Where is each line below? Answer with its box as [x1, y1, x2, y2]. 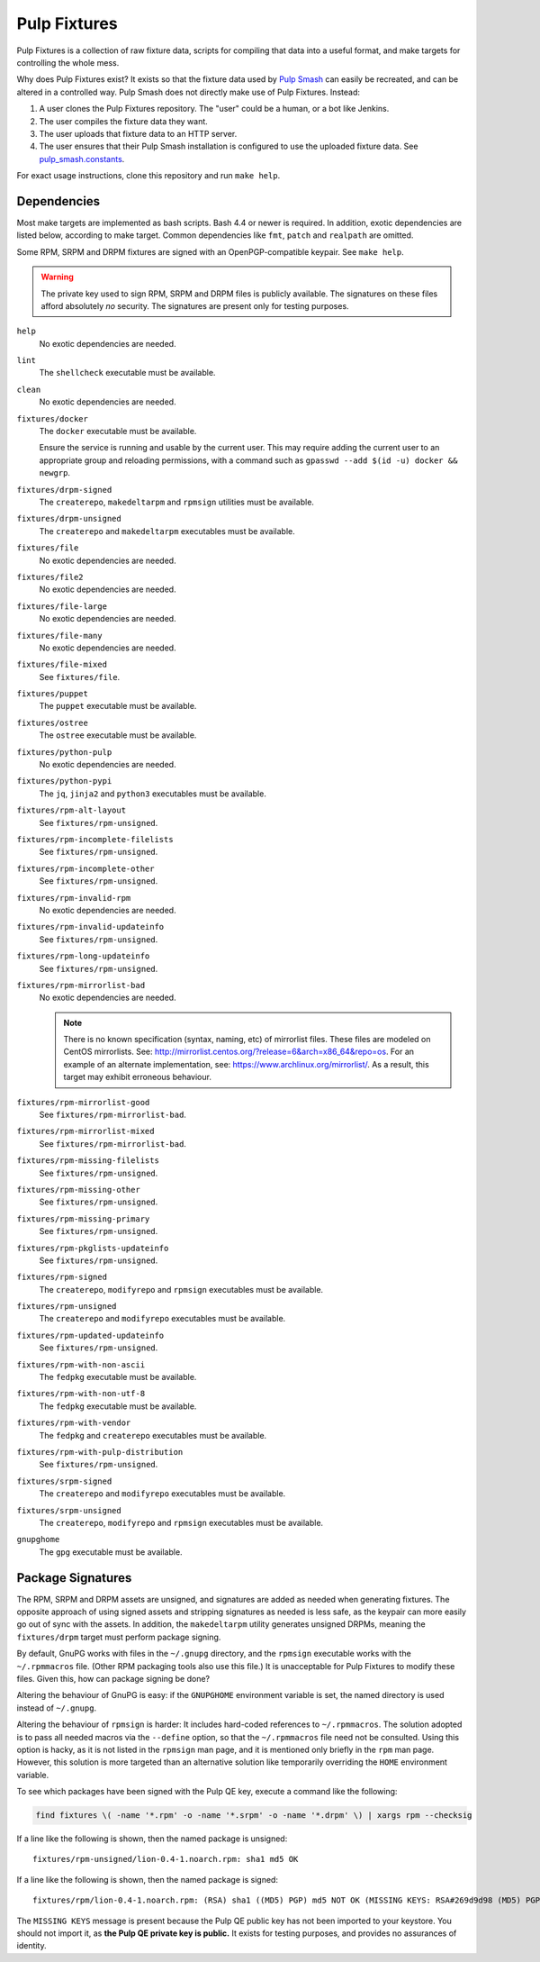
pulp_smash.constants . [39, 153, 125, 164]
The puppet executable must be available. [39, 701, 197, 712]
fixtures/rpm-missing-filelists [16, 1156, 159, 1166]
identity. [16, 1940, 47, 1951]
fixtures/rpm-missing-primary [16, 1213, 150, 1224]
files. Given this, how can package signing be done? [16, 1673, 211, 1684]
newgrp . [39, 468, 71, 478]
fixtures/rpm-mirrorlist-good [16, 1097, 150, 1107]
